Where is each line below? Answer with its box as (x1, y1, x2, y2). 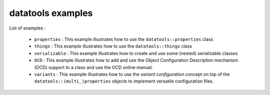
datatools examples (9, 7, 93, 18)
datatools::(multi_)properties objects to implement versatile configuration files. (34, 78, 214, 84)
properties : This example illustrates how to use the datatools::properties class (34, 36, 213, 42)
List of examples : (9, 25, 46, 31)
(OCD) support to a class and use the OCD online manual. (34, 64, 153, 70)
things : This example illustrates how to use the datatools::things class (34, 43, 192, 49)
